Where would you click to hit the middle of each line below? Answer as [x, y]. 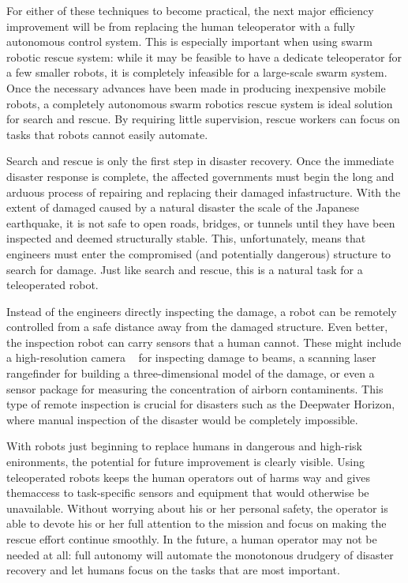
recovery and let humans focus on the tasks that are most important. [173, 570]
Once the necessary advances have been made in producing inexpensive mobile [196, 87]
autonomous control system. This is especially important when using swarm [189, 41]
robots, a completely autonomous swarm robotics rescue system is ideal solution [200, 103]
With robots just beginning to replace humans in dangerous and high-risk [184, 446]
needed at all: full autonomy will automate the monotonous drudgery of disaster [200, 554]
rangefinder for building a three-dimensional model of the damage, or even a [191, 373]
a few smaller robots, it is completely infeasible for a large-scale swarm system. [197, 72]
